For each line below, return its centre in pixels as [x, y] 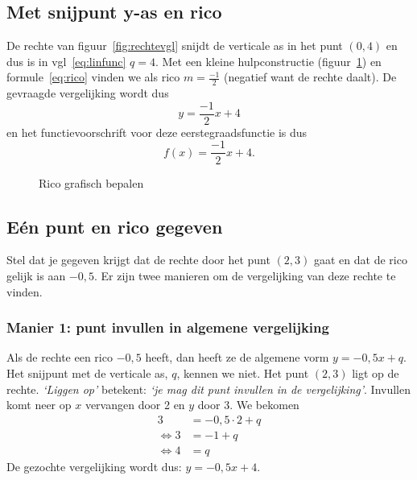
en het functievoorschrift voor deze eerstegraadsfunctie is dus [157, 132]
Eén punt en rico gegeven [115, 226]
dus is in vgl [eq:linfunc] [66, 61]
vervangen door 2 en [135, 405]
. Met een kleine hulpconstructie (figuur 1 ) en [268, 61]
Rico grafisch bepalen [91, 182]
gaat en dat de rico [360, 260]
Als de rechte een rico [60, 357]
